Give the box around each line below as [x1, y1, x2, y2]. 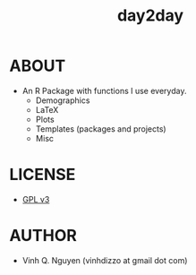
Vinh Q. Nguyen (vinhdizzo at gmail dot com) [21, 254, 188, 265]
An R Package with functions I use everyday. [21, 85, 187, 96]
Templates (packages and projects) [35, 123, 167, 134]
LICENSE [9, 165, 76, 185]
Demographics [35, 95, 90, 106]
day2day [116, 5, 184, 26]
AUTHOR [9, 226, 78, 246]
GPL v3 [21, 193, 50, 204]
